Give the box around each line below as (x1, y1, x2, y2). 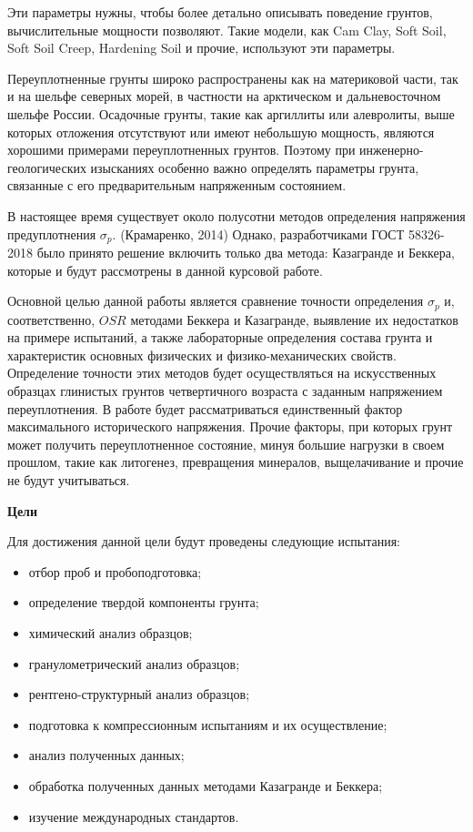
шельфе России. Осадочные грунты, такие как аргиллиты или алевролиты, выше (7, 104, 455, 123)
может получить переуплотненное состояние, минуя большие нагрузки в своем (7, 434, 445, 453)
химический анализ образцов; (28, 623, 193, 642)
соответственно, (7, 309, 96, 329)
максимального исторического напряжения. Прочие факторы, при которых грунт (7, 417, 453, 436)
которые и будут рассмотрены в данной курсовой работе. (7, 260, 323, 279)
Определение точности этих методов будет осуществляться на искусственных (7, 363, 437, 382)
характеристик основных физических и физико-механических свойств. (7, 345, 397, 364)
